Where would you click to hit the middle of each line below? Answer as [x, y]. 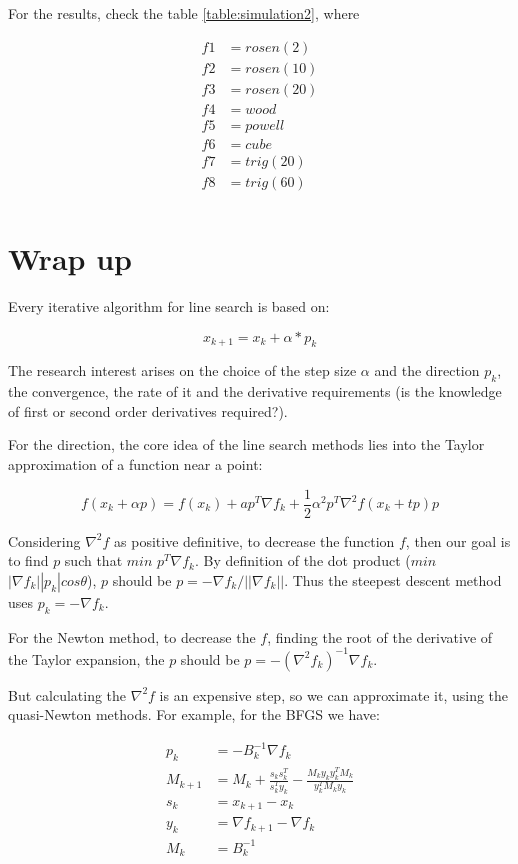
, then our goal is [458, 540]
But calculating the [67, 694]
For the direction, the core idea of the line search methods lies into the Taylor [246, 444]
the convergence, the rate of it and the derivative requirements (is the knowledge [255, 391]
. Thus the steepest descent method [393, 579]
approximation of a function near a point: [135, 463]
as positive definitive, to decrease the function [254, 540]
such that [93, 560]
